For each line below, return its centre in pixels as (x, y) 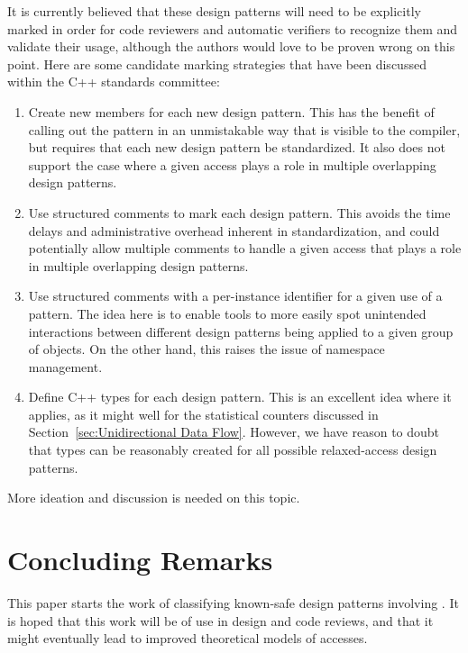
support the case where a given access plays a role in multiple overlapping (232, 164)
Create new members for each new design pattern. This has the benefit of (231, 111)
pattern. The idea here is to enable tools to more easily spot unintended (227, 313)
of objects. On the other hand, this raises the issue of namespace (206, 349)
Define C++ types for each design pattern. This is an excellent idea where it (240, 397)
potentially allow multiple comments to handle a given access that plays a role (245, 248)
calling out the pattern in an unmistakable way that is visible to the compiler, (244, 129)
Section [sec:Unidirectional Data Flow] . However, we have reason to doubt (234, 432)
